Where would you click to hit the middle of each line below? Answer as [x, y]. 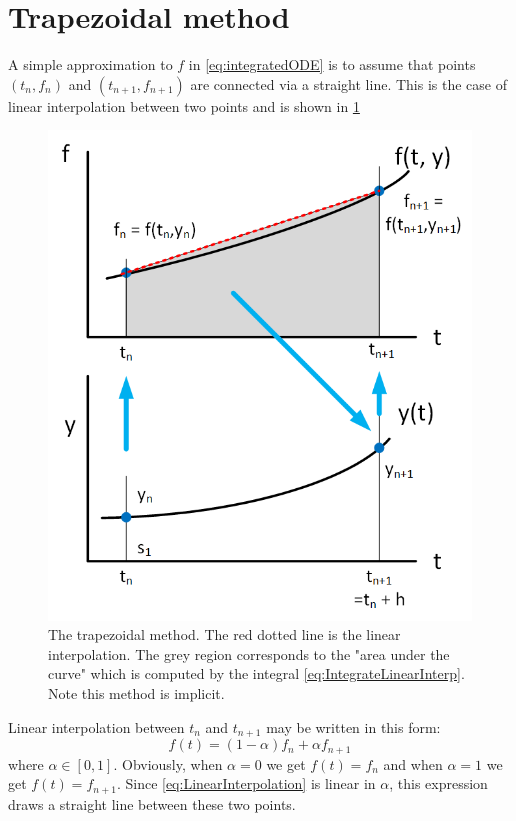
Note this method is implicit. [136, 693]
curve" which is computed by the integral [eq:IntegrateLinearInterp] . [256, 673]
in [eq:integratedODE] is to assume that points [332, 64]
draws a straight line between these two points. [152, 803]
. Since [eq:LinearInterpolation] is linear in [246, 783]
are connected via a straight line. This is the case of [348, 83]
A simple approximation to [90, 64]
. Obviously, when [168, 763]
